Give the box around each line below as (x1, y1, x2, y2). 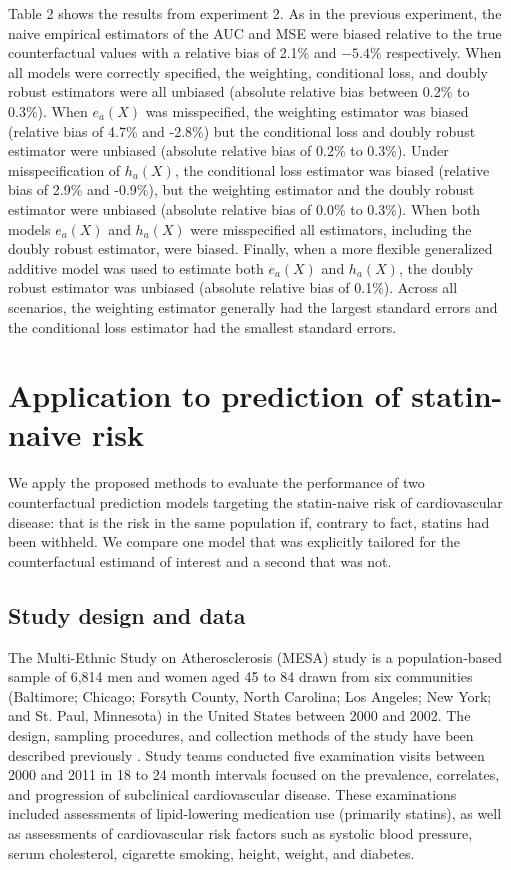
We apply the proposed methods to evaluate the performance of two (8, 472, 425, 493)
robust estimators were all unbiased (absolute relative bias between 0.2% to (8, 81, 470, 102)
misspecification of (8, 159, 121, 180)
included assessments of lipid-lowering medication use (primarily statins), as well (8, 803, 502, 824)
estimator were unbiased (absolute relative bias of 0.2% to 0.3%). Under (8, 140, 449, 161)
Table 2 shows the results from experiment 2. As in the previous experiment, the (8, 3, 502, 23)
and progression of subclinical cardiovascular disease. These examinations (8, 783, 457, 804)
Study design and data (8, 599, 246, 630)
